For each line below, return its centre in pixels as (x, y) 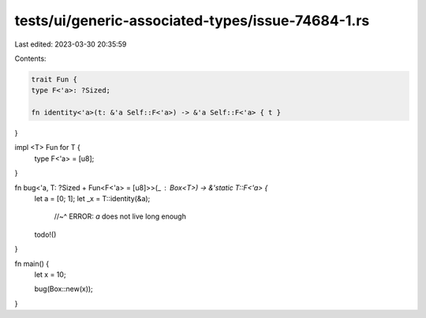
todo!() (45, 234)
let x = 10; (50, 274)
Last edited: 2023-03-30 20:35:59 (71, 44)
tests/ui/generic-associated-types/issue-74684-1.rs (192, 21)
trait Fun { (54, 79)
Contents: (30, 58)
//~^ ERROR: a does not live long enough (120, 216)
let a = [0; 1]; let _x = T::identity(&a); (92, 199)
